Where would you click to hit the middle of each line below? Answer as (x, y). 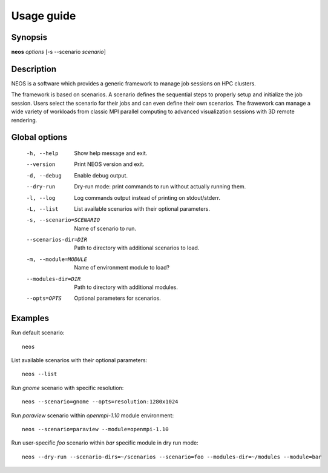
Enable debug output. (101, 175)
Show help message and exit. (111, 153)
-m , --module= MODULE (57, 259)
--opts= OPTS (44, 299)
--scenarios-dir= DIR (57, 240)
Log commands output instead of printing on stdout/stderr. (147, 197)
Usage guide (44, 16)
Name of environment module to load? (122, 268)
